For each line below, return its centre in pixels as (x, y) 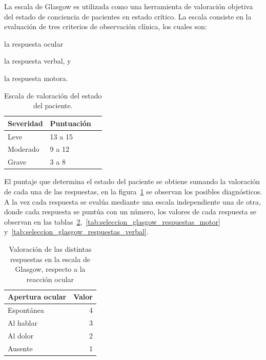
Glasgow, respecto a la (50, 269)
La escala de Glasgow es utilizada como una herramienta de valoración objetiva (129, 6)
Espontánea (26, 310)
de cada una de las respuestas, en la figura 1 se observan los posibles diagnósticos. (133, 191)
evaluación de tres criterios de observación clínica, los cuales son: (106, 26)
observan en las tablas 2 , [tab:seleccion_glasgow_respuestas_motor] (112, 221)
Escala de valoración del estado (53, 95)
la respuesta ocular (34, 43)
